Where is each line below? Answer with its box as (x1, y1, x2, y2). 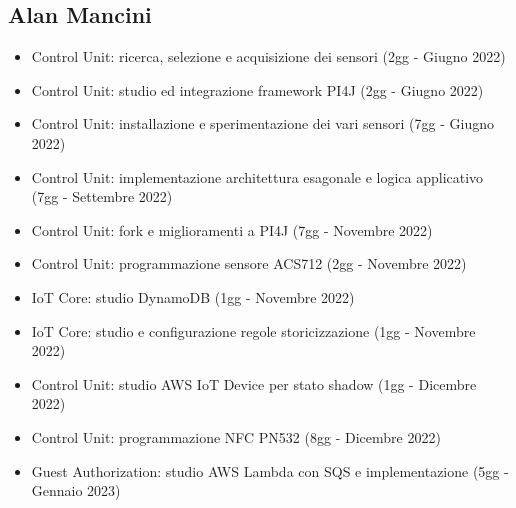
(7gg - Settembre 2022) (31, 186, 173, 207)
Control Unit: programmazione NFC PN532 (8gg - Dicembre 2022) (31, 426, 441, 447)
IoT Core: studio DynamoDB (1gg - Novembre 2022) (31, 286, 355, 307)
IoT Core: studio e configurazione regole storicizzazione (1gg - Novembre (31, 320, 476, 341)
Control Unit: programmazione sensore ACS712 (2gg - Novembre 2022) (31, 253, 467, 274)
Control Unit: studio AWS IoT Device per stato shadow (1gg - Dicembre (31, 373, 477, 394)
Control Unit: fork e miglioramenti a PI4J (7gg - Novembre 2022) (31, 219, 433, 240)
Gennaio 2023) (31, 480, 121, 501)
